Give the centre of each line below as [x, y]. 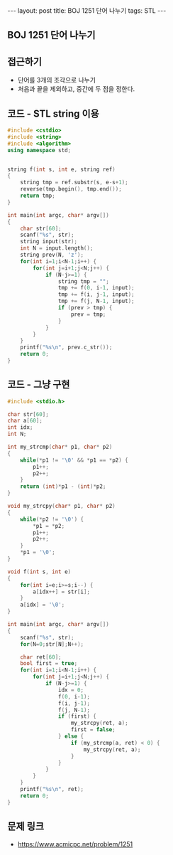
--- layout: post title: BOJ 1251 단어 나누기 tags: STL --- [87, 11]
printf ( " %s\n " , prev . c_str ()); [66, 347]
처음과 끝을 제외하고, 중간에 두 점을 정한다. [76, 89]
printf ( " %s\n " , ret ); [52, 790]
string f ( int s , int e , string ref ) [61, 169]
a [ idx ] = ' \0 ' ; [43, 605]
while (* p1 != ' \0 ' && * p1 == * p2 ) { [74, 460]
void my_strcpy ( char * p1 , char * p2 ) [61, 506]
